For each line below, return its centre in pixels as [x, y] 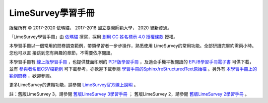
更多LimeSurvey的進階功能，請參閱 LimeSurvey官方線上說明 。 [74, 85]
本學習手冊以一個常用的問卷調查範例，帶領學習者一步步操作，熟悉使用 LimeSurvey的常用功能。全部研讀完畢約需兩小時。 [133, 46]
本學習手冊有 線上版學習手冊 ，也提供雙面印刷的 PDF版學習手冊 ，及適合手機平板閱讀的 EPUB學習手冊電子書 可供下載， [132, 62]
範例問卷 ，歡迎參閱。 [32, 76]
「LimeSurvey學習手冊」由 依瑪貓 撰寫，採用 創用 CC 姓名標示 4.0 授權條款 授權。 [94, 37]
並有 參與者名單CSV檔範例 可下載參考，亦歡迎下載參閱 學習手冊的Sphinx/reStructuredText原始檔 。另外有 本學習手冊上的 [133, 69]
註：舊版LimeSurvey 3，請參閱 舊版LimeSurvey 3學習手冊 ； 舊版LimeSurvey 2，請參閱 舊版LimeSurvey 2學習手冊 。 [129, 94]
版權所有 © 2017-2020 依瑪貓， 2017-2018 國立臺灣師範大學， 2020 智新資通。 [91, 28]
